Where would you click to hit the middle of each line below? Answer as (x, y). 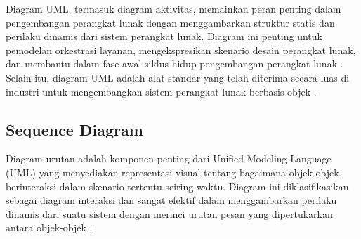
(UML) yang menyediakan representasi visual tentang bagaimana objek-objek (172, 172)
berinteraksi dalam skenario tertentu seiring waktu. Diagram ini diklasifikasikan (177, 186)
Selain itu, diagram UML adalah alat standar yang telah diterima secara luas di (178, 77)
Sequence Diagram (74, 129)
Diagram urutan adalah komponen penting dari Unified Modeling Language (169, 159)
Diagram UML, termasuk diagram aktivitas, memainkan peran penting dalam (173, 8)
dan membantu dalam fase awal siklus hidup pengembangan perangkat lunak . (175, 64)
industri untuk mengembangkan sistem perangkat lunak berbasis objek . (161, 91)
